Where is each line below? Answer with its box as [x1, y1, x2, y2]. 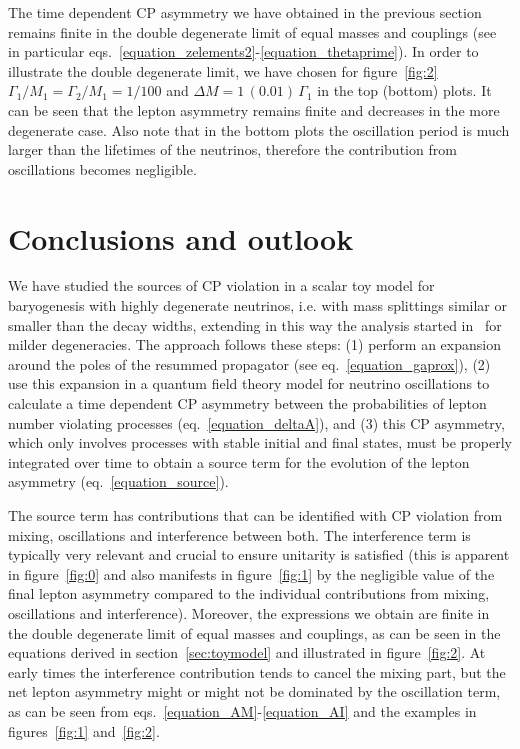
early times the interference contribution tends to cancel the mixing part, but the [8, 661, 506, 682]
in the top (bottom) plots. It [317, 80, 492, 101]
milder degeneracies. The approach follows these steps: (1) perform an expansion [8, 334, 501, 355]
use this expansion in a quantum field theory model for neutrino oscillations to [8, 373, 490, 394]
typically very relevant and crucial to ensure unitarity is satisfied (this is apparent [8, 544, 510, 565]
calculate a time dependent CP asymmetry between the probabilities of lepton [8, 393, 487, 414]
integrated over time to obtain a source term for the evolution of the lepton [8, 451, 470, 472]
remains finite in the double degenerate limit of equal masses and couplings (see [8, 21, 497, 42]
